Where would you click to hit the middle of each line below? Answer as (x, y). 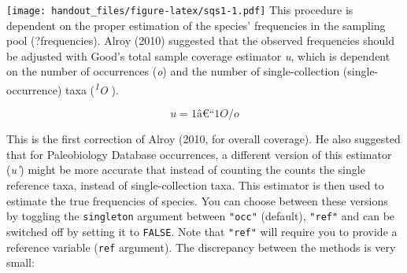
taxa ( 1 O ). (92, 89)
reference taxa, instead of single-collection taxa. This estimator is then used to (195, 185)
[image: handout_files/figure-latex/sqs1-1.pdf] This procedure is (180, 9)
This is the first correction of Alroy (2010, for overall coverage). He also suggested (203, 139)
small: (20, 262)
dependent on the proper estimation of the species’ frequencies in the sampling (196, 25)
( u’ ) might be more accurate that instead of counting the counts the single (186, 170)
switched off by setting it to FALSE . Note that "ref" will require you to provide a (202, 231)
